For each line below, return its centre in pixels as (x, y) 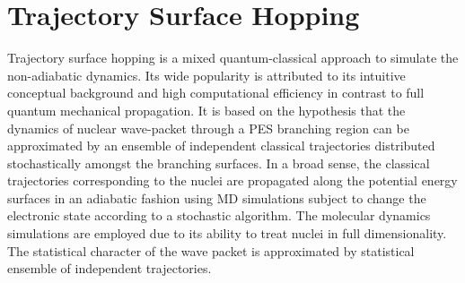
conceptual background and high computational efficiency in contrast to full (216, 93)
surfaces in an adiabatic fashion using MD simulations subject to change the (217, 197)
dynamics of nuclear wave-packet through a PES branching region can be (208, 128)
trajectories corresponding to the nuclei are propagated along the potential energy (232, 180)
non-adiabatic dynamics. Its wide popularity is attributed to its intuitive (206, 75)
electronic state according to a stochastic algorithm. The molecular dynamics (219, 215)
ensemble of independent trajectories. (110, 268)
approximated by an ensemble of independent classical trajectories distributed (221, 146)
